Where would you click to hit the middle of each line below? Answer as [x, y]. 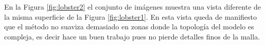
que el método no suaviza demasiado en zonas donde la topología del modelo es [129, 27]
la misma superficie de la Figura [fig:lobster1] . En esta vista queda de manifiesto [130, 16]
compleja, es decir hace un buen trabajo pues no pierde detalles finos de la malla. [132, 36]
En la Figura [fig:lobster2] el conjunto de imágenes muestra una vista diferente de [133, 7]
